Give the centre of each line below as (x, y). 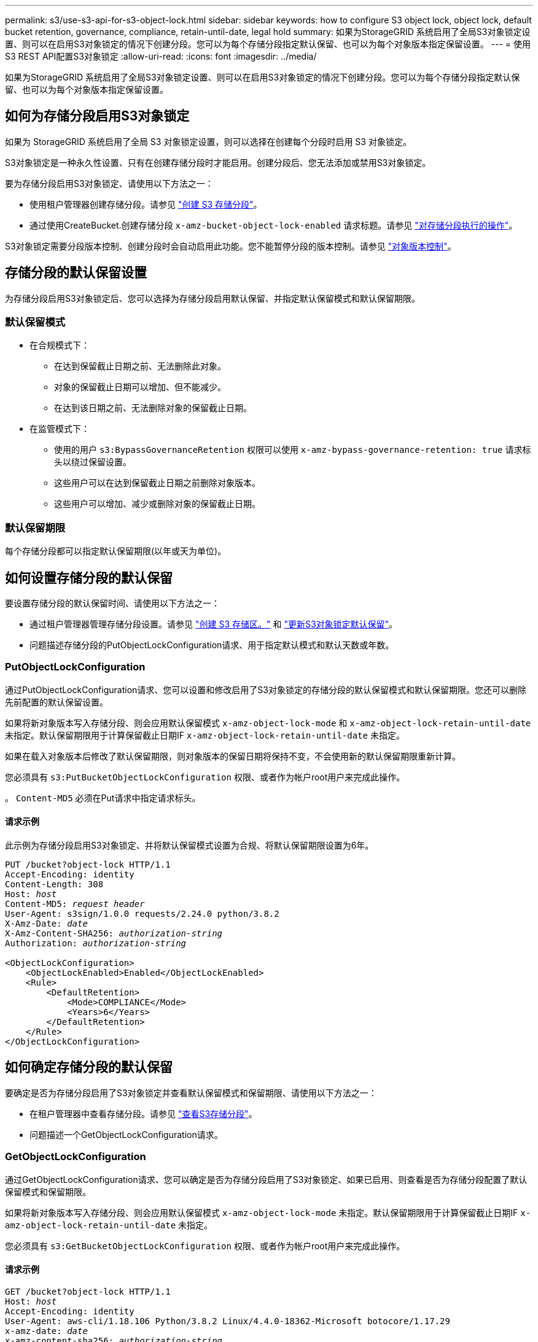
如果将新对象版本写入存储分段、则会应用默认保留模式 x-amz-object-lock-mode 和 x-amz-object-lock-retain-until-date (268, 723)
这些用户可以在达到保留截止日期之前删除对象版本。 (157, 483)
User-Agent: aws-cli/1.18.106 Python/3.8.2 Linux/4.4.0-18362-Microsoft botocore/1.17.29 (228, 1321)
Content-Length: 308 (54, 884)
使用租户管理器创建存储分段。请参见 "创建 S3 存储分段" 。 (146, 204)
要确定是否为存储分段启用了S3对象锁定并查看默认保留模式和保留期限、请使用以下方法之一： (191, 1093)
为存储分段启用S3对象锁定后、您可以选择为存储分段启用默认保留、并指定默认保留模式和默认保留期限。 (212, 298)
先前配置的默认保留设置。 (57, 702)
